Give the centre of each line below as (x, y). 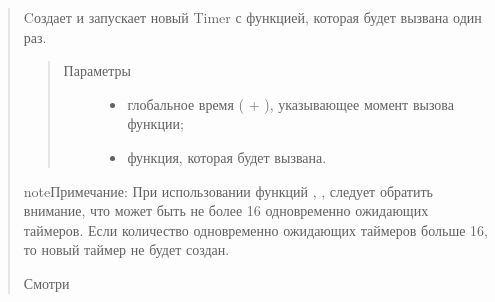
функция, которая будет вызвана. (227, 156)
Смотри (46, 282)
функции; (155, 123)
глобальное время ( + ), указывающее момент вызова (290, 103)
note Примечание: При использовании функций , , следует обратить (228, 190)
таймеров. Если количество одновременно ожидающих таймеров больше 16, (255, 229)
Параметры (97, 70)
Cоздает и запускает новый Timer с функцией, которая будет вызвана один (252, 17)
